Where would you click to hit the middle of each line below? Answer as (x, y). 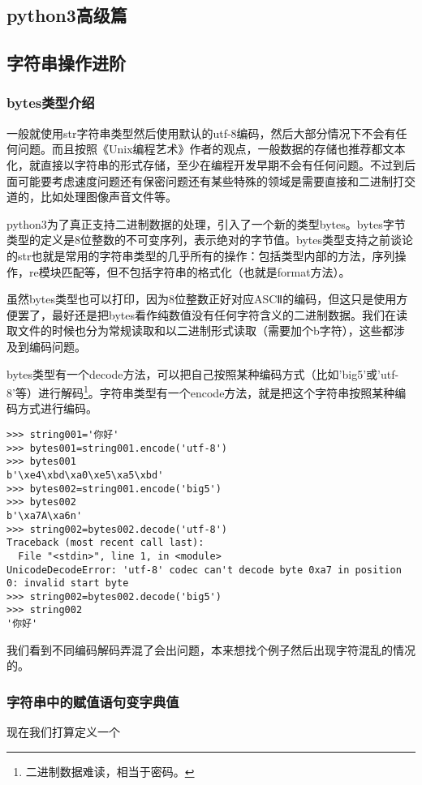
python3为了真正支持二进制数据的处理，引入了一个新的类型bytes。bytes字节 (206, 223)
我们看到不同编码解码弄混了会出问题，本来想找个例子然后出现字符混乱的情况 (211, 649)
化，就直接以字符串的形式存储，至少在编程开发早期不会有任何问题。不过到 (205, 164)
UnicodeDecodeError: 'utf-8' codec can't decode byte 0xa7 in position (204, 570)
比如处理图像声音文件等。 (108, 197)
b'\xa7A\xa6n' (45, 515)
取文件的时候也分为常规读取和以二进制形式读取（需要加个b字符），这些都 (200, 330)
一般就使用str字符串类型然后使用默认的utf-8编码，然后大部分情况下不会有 (201, 133)
